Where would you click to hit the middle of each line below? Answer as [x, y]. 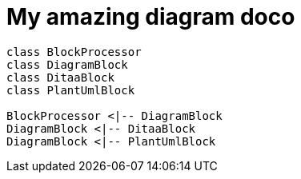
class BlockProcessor [74, 52]
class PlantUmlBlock [71, 90]
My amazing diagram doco [151, 17]
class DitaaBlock [60, 77]
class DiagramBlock [67, 64]
